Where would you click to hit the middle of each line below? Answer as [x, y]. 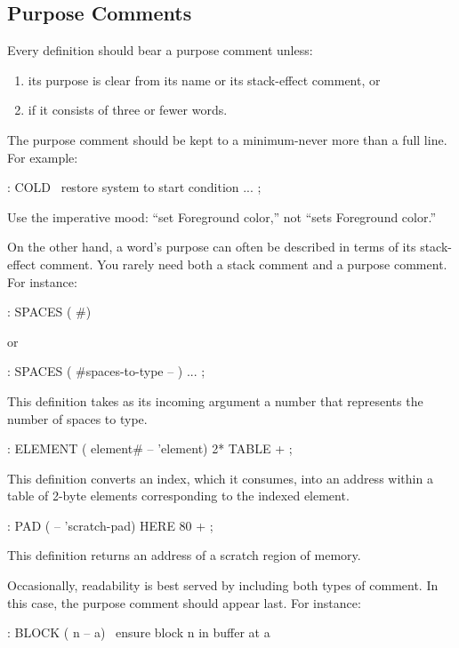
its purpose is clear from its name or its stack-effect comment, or [204, 80]
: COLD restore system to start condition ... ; [134, 187]
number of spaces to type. [77, 418]
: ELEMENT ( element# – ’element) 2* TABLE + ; [150, 448]
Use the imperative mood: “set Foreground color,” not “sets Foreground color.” [222, 216]
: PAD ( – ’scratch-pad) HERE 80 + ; [110, 525]
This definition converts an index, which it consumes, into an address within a [220, 478]
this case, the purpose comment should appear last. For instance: [184, 602]
